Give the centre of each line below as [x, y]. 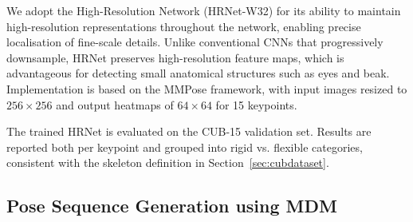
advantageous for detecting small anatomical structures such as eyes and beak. [198, 73]
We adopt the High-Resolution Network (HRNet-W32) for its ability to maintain [204, 10]
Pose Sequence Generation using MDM [172, 206]
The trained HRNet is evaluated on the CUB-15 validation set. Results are [189, 131]
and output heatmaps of [115, 104]
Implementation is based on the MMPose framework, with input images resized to [207, 88]
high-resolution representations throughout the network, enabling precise [184, 26]
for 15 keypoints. [256, 104]
